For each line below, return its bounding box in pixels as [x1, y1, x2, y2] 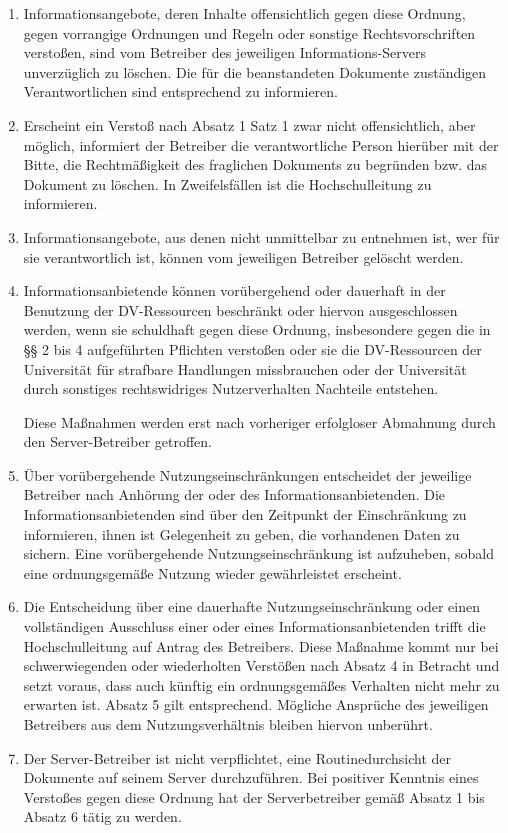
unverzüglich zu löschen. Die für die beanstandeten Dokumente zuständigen [23, 61, 487, 82]
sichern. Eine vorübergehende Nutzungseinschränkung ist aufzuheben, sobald [23, 543, 494, 564]
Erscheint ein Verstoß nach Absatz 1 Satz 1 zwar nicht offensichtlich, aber [23, 114, 476, 135]
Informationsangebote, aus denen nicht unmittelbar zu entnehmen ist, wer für [23, 226, 500, 247]
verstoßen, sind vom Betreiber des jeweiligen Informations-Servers [23, 42, 426, 63]
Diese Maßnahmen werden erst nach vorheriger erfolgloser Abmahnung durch [23, 411, 496, 432]
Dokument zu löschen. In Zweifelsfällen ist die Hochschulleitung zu [23, 173, 432, 194]
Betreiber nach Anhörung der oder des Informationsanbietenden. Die [23, 484, 445, 505]
